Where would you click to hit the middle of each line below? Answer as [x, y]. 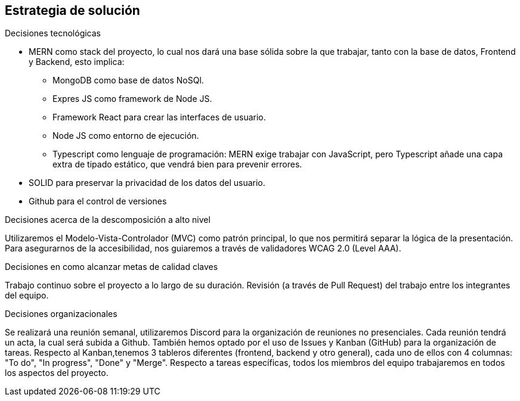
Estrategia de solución [72, 10]
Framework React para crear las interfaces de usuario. [159, 117]
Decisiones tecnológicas [53, 33]
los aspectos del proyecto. [57, 373]
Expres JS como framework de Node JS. [132, 99]
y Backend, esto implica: [77, 62]
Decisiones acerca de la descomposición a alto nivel [108, 220]
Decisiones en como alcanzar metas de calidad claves [112, 267]
